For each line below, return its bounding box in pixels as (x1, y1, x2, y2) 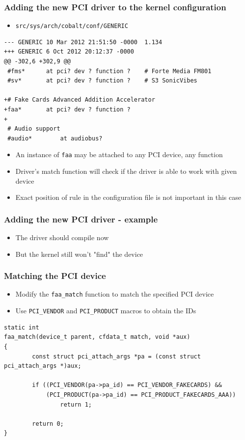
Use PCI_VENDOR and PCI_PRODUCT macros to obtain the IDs (15, 305, 196, 316)
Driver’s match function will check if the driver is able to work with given (15, 166, 237, 176)
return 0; (32, 420, 64, 427)
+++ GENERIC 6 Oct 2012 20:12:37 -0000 (4, 48, 134, 55)
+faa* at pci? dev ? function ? (4, 106, 131, 113)
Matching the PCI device (4, 270, 106, 282)
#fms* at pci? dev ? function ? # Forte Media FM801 (7, 67, 212, 75)
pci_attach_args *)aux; (4, 362, 82, 370)
